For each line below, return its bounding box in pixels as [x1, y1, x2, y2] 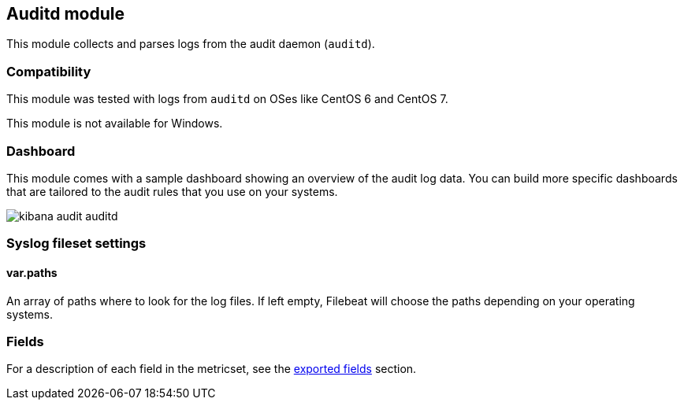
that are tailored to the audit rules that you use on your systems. [6, 184, 338, 198]
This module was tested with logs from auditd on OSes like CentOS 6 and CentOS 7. [6, 92, 448, 106]
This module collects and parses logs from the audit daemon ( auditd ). [6, 37, 375, 51]
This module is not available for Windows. [6, 116, 223, 131]
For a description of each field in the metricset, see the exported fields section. [6, 362, 417, 376]
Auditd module [6, 4, 125, 24]
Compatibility [6, 63, 91, 79]
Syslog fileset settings [6, 235, 147, 252]
